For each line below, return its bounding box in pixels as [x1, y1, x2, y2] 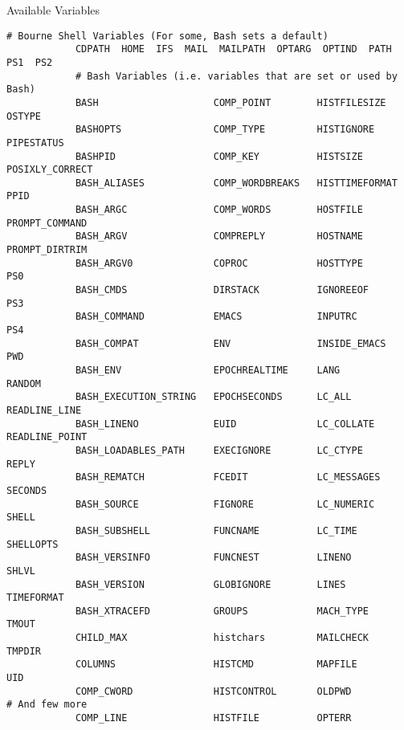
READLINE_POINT [6, 431, 88, 443]
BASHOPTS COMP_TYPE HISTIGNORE [75, 124, 375, 136]
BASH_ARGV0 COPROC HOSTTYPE [75, 257, 363, 269]
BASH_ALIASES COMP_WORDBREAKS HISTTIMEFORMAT [75, 177, 398, 189]
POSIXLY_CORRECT [6, 164, 93, 176]
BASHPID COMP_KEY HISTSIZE [75, 150, 363, 162]
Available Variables [6, 2, 100, 18]
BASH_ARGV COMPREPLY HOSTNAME [75, 230, 363, 243]
